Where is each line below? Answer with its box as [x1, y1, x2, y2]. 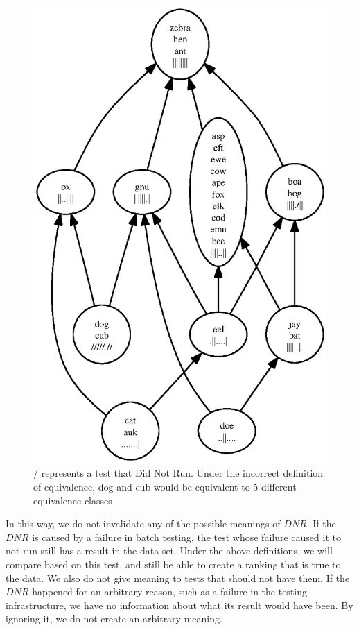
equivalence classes [33, 493, 112, 507]
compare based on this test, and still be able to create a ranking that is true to [6, 556, 341, 571]
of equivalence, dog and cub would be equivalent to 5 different [33, 479, 297, 494]
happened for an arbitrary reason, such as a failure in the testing [32, 584, 308, 599]
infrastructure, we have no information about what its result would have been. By [6, 597, 353, 612]
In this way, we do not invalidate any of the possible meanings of [6, 516, 281, 531]
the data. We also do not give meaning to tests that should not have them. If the [6, 570, 350, 585]
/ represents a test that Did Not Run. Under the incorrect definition [33, 466, 324, 480]
